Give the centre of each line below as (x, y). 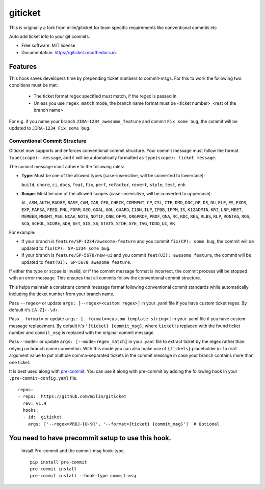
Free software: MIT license (48, 46)
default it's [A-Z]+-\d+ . (34, 309)
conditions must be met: (34, 85)
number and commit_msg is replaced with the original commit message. (82, 333)
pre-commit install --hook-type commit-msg (83, 476)
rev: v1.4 (35, 403)
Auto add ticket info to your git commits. (50, 36)
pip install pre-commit (59, 462)
